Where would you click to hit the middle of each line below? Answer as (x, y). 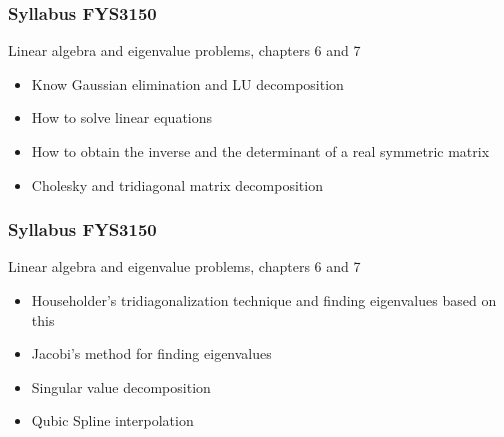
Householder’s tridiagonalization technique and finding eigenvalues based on (264, 300)
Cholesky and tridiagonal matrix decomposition (177, 184)
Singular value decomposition (121, 386)
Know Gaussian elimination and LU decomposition (187, 83)
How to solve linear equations (122, 117)
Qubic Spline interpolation (112, 420)
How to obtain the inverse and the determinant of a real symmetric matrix (260, 151)
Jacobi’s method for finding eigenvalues (151, 353)
